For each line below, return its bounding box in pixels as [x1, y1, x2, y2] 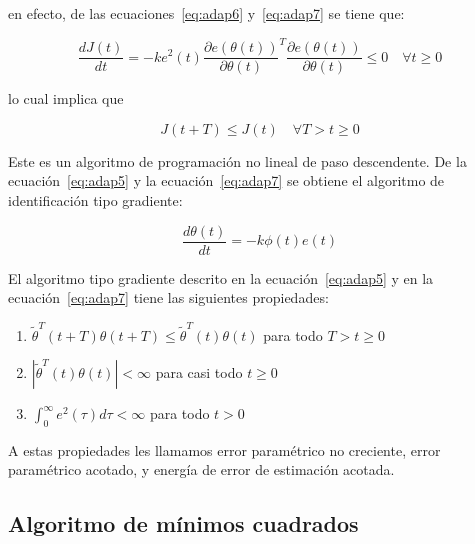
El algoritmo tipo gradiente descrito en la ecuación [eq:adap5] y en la [8, 267, 434, 288]
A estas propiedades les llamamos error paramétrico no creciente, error [8, 439, 441, 460]
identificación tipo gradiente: [8, 189, 183, 210]
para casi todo [155, 362, 243, 383]
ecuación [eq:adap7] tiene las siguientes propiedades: [8, 287, 329, 308]
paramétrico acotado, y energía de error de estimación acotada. [8, 459, 395, 480]
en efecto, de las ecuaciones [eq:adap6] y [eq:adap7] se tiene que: [8, 3, 405, 23]
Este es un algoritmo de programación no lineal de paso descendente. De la [8, 150, 467, 171]
